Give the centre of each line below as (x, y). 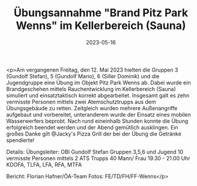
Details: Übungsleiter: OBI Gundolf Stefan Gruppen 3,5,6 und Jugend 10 (95, 152)
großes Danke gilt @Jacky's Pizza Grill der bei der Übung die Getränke (94, 134)
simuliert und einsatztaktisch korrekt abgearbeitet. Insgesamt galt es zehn (98, 95)
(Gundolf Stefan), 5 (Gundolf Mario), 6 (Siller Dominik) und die (83, 76)
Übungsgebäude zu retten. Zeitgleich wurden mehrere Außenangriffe (92, 108)
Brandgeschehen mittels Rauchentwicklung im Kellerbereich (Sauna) (91, 89)
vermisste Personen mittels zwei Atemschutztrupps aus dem (81, 102)
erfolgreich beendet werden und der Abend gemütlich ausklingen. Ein (92, 127)
